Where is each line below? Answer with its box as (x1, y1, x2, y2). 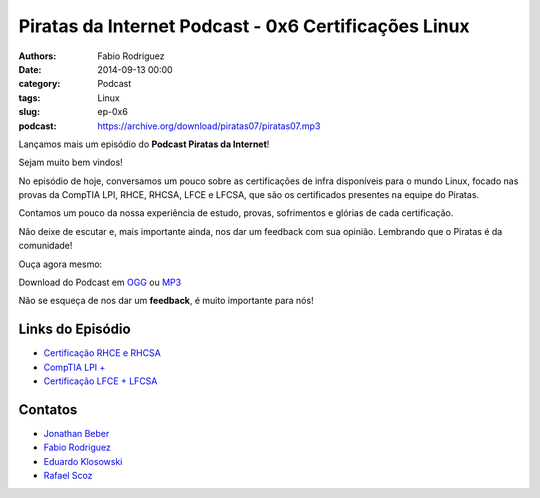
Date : (18, 63, 42, 75)
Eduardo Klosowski (43, 455, 123, 467)
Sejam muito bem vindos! (18, 156, 124, 169)
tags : (18, 91, 41, 104)
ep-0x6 (97, 106, 129, 118)
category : (18, 78, 61, 90)
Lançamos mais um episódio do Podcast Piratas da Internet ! (18, 138, 270, 150)
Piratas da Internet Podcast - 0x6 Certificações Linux (18, 15, 470, 37)
